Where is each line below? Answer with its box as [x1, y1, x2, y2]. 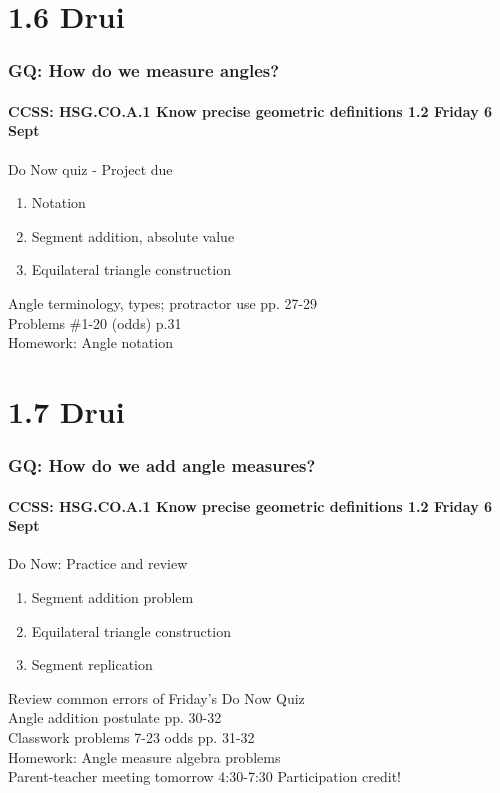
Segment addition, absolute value [31, 225, 235, 246]
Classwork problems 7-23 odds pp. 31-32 [8, 726, 255, 747]
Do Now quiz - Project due [8, 158, 173, 179]
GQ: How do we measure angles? [8, 58, 280, 83]
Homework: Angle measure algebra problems [8, 746, 281, 767]
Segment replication [31, 654, 153, 675]
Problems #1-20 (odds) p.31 [8, 312, 182, 333]
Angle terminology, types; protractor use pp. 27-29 [8, 292, 318, 313]
